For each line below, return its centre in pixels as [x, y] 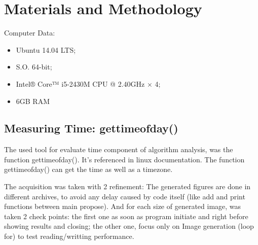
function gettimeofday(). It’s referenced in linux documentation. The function [124, 159]
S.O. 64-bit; [34, 67]
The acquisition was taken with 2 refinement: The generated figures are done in [127, 186]
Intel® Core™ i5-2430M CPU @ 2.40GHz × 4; [88, 83]
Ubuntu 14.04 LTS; [46, 49]
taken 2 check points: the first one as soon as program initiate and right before [126, 216]
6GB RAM [33, 101]
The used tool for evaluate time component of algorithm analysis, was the [119, 149]
